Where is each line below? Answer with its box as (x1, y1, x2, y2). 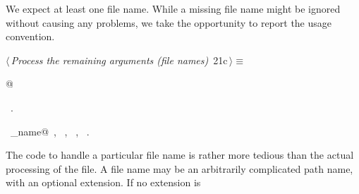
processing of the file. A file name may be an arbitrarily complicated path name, (6, 161, 353, 176)
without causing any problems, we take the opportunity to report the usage (6, 15, 332, 30)
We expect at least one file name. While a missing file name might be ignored (6, 1, 341, 16)
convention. (6, 29, 55, 44)
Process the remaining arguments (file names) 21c (11, 52, 228, 67)
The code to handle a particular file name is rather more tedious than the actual (6, 147, 354, 162)
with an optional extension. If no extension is (6, 175, 201, 190)
